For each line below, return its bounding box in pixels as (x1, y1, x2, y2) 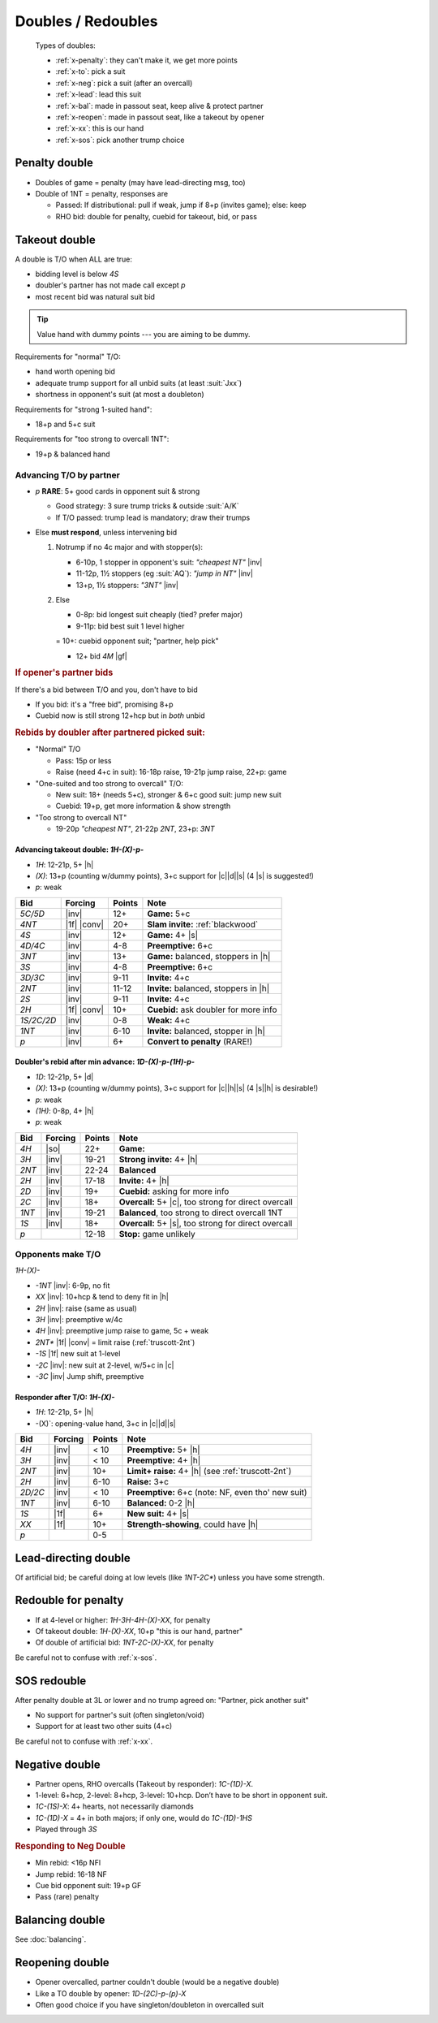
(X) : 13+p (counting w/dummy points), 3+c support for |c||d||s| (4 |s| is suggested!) (35, 871, 314, 880)
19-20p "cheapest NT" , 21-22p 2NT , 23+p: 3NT (55, 824, 215, 834)
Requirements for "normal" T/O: (15, 352, 122, 361)
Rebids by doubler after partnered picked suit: (15, 727, 206, 738)
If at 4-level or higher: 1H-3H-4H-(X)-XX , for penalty (35, 1615, 211, 1624)
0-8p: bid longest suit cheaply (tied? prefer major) (75, 610, 243, 620)
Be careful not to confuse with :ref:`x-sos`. (15, 1653, 157, 1662)
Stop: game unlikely (118, 1228, 195, 1239)
